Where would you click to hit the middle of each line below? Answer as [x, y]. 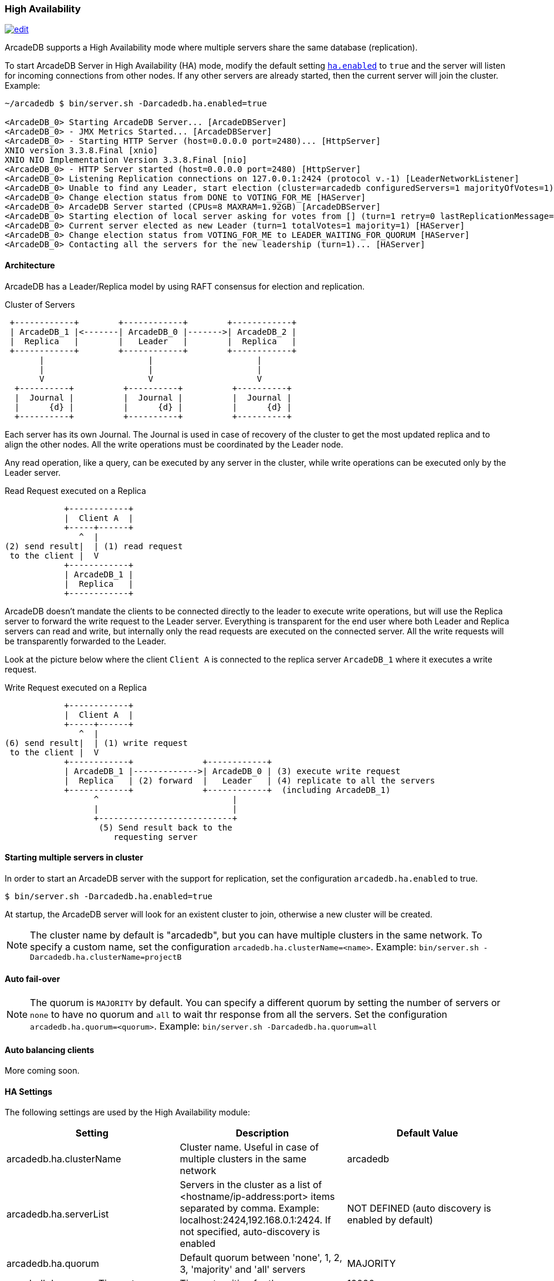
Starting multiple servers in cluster [74, 858]
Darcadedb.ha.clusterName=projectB [106, 957]
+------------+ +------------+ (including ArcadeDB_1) [227, 790]
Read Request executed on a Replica [75, 490]
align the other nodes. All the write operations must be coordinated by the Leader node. [174, 444]
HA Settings [29, 1091]
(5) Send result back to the [165, 827]
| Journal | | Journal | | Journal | [153, 397]
